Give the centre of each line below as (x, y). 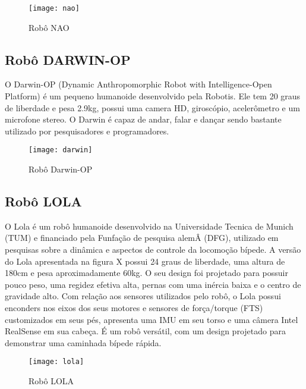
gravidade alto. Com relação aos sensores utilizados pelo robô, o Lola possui (143, 296)
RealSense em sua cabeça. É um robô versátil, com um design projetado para (145, 331)
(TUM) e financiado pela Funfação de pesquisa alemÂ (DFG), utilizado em (142, 238)
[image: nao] (54, 8)
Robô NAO (49, 27)
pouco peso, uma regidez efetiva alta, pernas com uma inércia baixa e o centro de (153, 284)
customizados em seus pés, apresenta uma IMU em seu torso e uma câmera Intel (152, 319)
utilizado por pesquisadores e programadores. (87, 131)
